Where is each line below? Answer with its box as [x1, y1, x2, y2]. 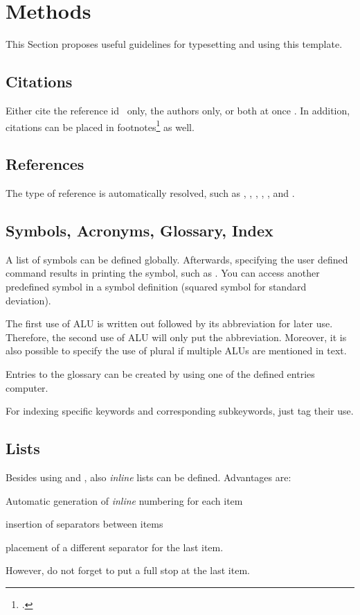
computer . [6, 380, 48, 395]
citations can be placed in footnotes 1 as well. [6, 117, 195, 134]
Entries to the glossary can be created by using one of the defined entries [6, 366, 315, 381]
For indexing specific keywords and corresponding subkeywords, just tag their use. [6, 404, 354, 418]
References [6, 153, 84, 175]
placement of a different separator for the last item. [6, 539, 224, 554]
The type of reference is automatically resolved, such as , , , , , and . [6, 185, 295, 200]
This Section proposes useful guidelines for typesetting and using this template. [6, 37, 343, 51]
